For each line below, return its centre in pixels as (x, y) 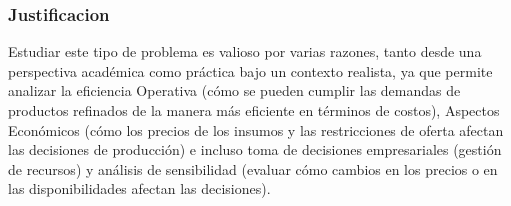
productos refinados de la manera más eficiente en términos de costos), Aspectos (254, 110)
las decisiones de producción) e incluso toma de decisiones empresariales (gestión (255, 149)
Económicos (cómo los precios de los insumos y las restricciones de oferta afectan (256, 129)
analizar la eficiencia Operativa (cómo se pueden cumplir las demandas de (234, 90)
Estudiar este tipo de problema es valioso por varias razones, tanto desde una (245, 51)
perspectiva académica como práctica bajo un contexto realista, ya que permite (250, 70)
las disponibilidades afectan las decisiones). (139, 188)
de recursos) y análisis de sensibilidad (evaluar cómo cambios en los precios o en (253, 168)
